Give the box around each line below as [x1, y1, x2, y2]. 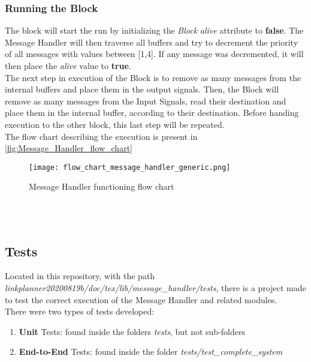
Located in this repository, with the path [5, 270, 155, 282]
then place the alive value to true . [5, 59, 131, 71]
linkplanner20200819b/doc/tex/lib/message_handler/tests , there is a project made [5, 281, 306, 294]
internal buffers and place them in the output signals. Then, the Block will [5, 83, 279, 95]
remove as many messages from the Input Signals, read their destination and [5, 94, 286, 107]
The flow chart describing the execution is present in [5, 130, 198, 142]
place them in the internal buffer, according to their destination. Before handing [5, 106, 299, 119]
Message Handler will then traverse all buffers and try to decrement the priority [5, 35, 298, 48]
